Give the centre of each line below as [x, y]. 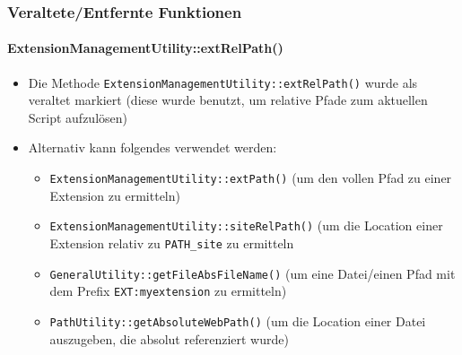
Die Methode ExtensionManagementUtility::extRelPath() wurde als [223, 82]
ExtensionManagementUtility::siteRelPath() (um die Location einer [246, 225]
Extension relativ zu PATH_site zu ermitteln [172, 242]
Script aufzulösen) [78, 117]
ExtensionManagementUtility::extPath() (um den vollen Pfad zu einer [251, 178]
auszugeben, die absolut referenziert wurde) [169, 338]
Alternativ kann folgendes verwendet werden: [153, 147]
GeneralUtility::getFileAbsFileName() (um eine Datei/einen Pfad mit [253, 273]
